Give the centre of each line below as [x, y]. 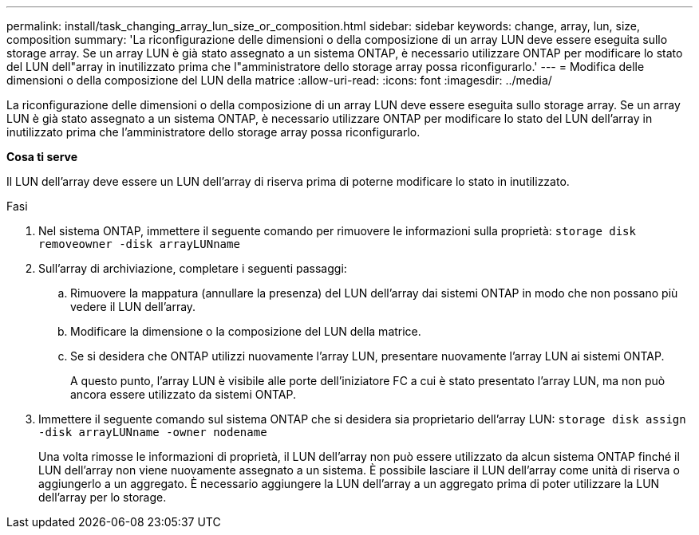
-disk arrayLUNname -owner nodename [153, 432]
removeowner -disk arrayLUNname [139, 244]
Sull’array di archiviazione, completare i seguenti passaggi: [193, 268]
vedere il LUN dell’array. [133, 307]
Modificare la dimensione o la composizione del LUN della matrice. [246, 331]
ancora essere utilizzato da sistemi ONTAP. [183, 394]
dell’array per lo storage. [103, 497]
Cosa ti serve [42, 157]
